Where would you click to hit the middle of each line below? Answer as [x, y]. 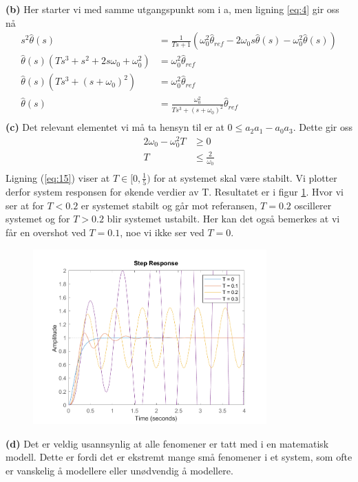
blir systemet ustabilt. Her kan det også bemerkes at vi [223, 219]
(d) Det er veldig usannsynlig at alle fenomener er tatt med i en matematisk [167, 443]
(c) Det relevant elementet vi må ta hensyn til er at [115, 127]
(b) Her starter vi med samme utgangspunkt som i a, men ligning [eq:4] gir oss [172, 9]
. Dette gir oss [323, 127]
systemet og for [38, 219]
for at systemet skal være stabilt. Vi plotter [245, 177]
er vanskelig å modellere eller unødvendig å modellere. [119, 470]
